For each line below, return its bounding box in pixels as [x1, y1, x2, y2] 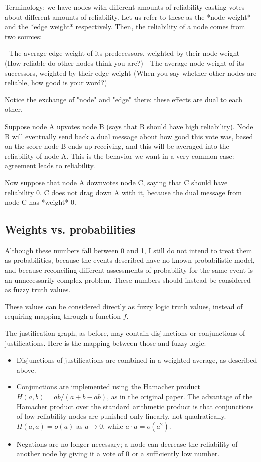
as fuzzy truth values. [5, 284, 71, 295]
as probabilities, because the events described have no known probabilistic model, [5, 255, 255, 265]
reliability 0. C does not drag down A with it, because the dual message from [5, 187, 242, 197]
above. [16, 364, 36, 375]
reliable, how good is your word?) [5, 77, 107, 88]
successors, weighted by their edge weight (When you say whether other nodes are [5, 67, 257, 78]
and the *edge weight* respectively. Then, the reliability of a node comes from [5, 21, 245, 32]
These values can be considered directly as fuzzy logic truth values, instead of [5, 301, 243, 311]
